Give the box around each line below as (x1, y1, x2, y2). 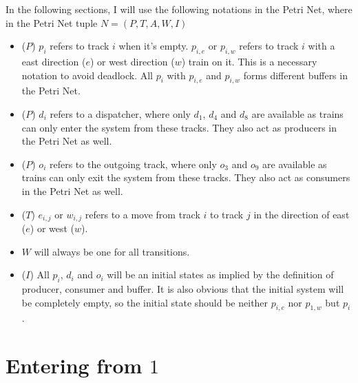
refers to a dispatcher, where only (50, 106, 191, 121)
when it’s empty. (118, 39, 189, 53)
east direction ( (21, 54, 86, 68)
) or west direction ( (90, 54, 175, 68)
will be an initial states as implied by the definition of (107, 267, 334, 282)
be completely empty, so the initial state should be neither (21, 295, 268, 309)
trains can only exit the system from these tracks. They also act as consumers (21, 170, 350, 185)
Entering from (6, 351, 143, 380)
